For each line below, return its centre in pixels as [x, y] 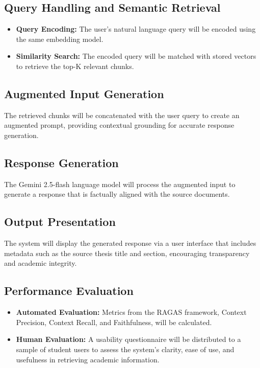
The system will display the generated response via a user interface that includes [130, 243]
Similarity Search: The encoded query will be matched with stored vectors [136, 56]
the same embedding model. [60, 39]
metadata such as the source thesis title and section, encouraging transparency [127, 253]
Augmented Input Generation [84, 93]
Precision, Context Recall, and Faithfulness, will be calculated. [114, 322]
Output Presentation [60, 222]
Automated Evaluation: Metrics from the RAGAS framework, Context [131, 312]
